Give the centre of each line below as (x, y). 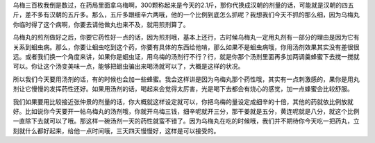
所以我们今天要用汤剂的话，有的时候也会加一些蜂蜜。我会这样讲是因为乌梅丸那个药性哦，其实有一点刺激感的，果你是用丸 (186, 79)
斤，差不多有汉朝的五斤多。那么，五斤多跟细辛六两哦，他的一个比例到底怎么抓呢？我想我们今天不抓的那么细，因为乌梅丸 (186, 15)
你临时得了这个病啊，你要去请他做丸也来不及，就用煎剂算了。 (101, 24)
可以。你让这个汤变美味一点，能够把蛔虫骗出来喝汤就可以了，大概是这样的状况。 (128, 67)
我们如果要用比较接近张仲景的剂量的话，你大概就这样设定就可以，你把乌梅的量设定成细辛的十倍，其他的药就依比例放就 (183, 101)
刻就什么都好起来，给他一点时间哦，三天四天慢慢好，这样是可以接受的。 (116, 131)
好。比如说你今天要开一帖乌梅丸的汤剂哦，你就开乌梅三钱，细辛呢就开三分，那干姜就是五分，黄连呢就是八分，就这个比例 (186, 111)
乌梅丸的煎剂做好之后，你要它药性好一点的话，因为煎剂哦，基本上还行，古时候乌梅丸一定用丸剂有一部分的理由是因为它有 (186, 37)
